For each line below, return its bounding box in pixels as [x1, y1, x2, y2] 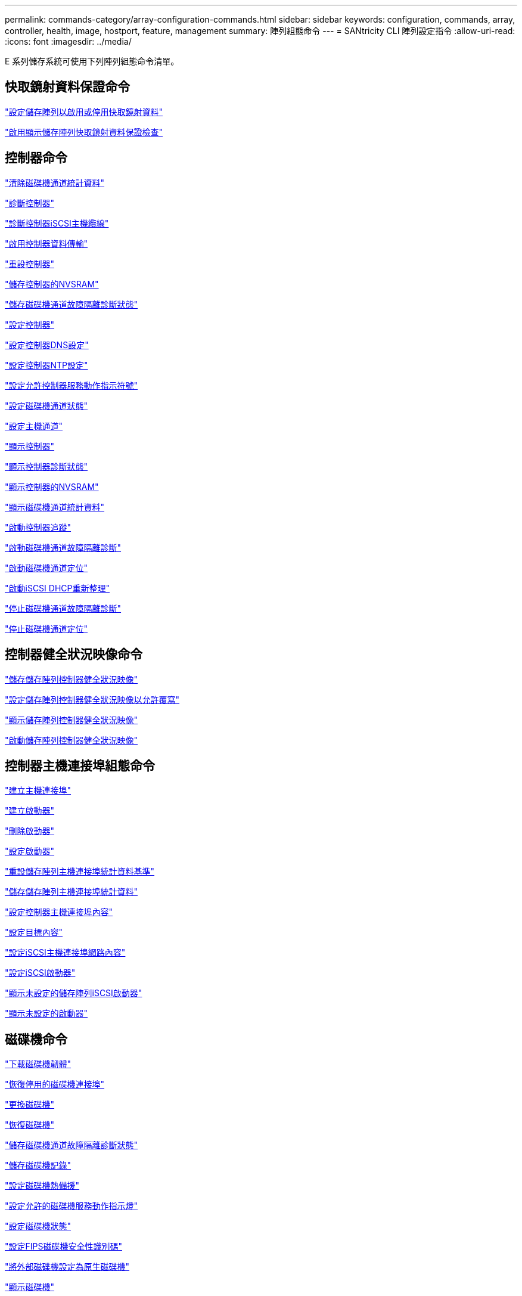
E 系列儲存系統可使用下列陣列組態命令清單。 [5, 56, 179, 66]
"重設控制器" [5, 258, 55, 269]
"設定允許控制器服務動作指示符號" [5, 380, 138, 390]
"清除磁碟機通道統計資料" [5, 177, 105, 188]
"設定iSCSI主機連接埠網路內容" [5, 947, 126, 958]
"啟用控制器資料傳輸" [5, 238, 88, 249]
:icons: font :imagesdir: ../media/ [5, 36, 132, 46]
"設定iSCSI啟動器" [5, 968, 76, 978]
